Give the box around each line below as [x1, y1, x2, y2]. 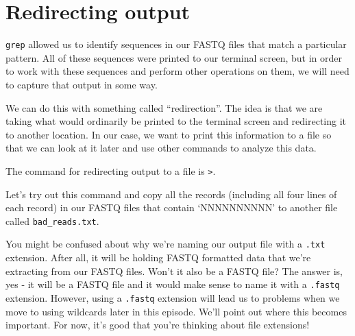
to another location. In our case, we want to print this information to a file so [5, 127, 332, 141]
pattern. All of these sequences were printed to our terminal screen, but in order [5, 50, 342, 64]
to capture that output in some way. [5, 77, 158, 91]
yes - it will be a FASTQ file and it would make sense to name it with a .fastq [5, 277, 340, 291]
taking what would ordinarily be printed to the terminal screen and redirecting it [5, 114, 347, 128]
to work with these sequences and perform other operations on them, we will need [5, 64, 350, 78]
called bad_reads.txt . [5, 213, 99, 228]
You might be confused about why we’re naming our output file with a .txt [5, 237, 326, 251]
